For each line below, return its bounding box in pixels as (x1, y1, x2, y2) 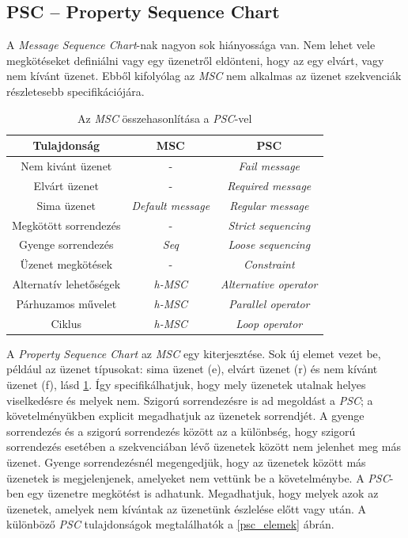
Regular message (229, 197, 309, 213)
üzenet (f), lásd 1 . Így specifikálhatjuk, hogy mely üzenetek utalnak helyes (6, 376, 366, 393)
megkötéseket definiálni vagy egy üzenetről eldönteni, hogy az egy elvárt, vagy (6, 52, 384, 68)
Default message (131, 197, 210, 213)
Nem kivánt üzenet (21, 158, 112, 174)
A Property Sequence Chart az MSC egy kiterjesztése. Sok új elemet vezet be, (6, 345, 381, 361)
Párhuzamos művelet (16, 295, 117, 311)
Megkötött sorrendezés (12, 216, 121, 233)
